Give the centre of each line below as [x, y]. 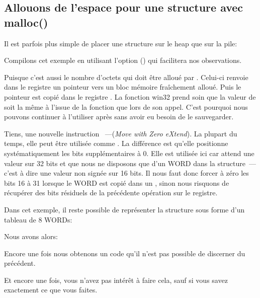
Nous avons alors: [31, 236]
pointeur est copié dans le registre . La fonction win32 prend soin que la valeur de [130, 96]
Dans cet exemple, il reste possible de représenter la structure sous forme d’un [124, 209]
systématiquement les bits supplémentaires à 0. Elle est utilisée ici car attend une [129, 153]
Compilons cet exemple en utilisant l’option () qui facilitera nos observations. [123, 60]
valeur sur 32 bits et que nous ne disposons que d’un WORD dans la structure [125, 163]
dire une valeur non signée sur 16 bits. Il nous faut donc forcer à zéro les [137, 173]
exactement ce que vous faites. [51, 290]
